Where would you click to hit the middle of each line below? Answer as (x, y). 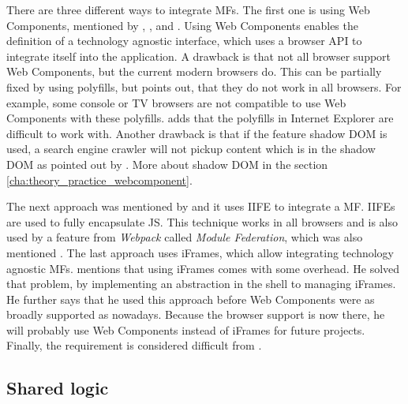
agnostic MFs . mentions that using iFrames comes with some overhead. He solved (203, 268)
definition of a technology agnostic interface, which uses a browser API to (184, 41)
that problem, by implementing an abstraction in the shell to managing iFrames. (201, 284)
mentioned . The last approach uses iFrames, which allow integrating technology (200, 252)
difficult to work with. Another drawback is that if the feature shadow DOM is (197, 133)
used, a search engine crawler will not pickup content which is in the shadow (191, 149)
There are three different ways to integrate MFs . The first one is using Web (188, 9)
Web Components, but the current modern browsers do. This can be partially (194, 71)
